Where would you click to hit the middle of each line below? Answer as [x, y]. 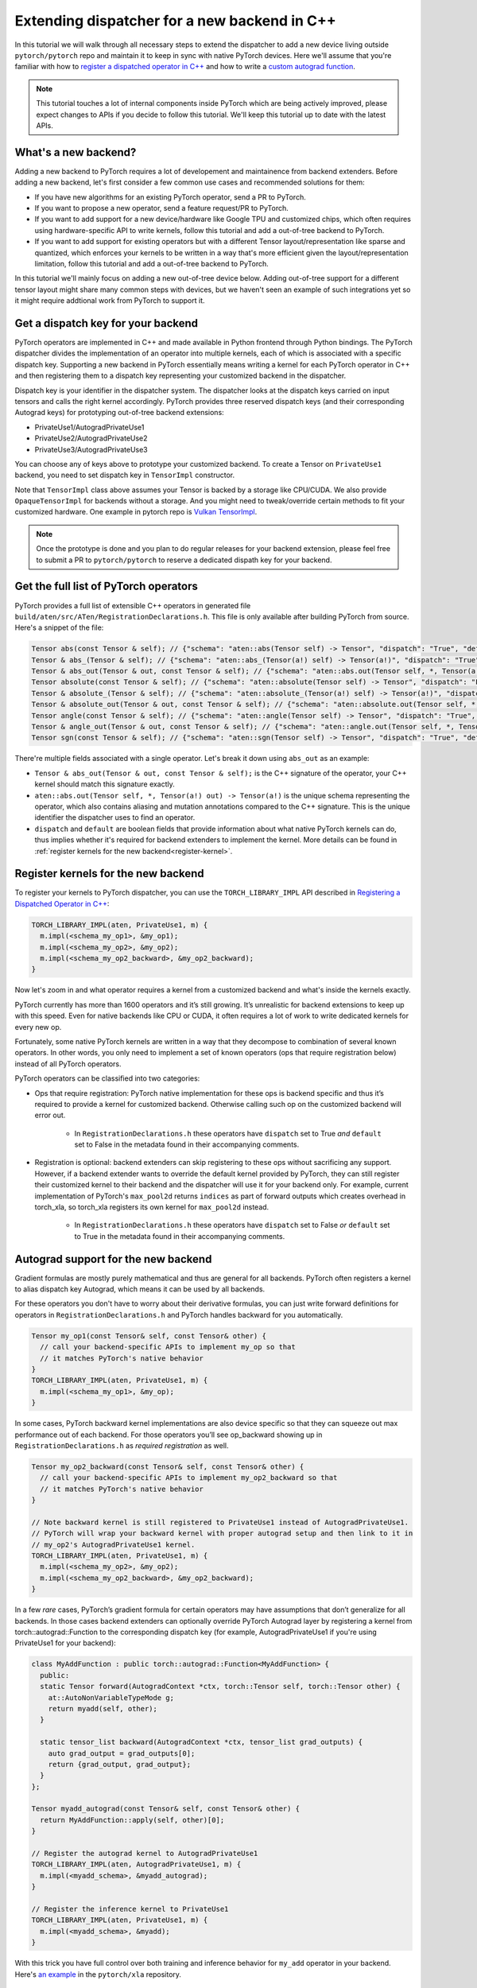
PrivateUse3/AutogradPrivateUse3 [91, 449]
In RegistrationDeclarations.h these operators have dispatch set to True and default [228, 1133]
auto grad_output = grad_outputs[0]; [122, 1753]
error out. [50, 1115]
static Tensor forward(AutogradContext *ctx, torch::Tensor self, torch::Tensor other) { [220, 1687]
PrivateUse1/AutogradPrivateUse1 [89, 427]
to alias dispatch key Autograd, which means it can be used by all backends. [140, 1289]
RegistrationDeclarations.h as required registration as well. [122, 1445]
